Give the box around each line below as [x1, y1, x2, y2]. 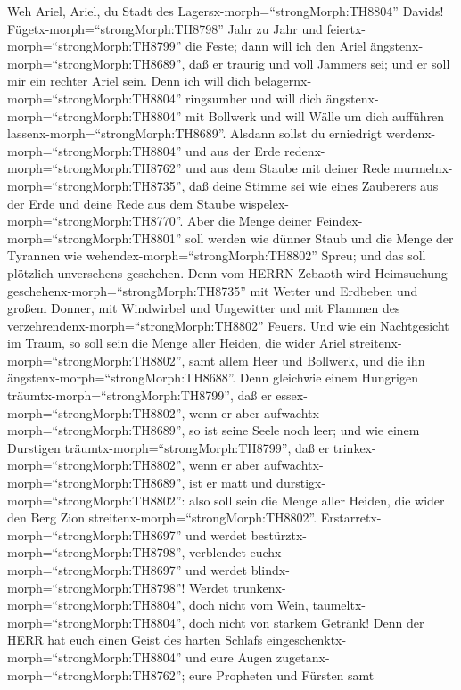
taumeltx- [312, 596, 366, 614]
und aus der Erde [185, 141, 281, 160]
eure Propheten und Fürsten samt [189, 665, 375, 684]
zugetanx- [276, 647, 330, 666]
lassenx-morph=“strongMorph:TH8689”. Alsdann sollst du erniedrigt [7, 124, 383, 143]
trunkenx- [233, 578, 286, 596]
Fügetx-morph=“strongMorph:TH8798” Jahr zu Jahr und [7, 19, 323, 37]
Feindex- [316, 211, 363, 230]
